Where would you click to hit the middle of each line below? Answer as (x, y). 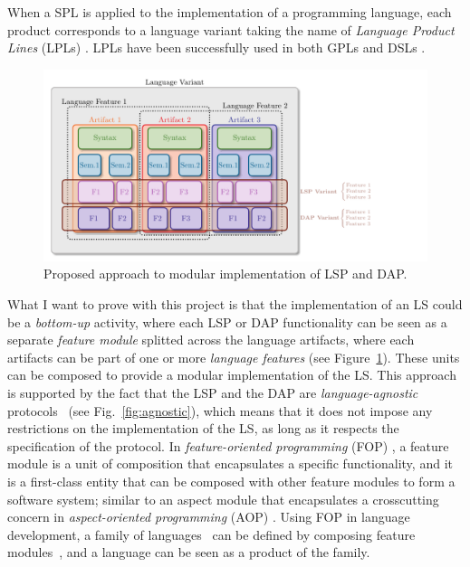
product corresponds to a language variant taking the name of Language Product (231, 29)
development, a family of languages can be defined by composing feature (211, 534)
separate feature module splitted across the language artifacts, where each (211, 340)
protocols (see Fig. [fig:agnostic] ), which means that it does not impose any (220, 410)
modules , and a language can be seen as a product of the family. (189, 552)
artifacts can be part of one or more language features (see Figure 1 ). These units (234, 357)
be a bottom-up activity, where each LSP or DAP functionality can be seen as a (227, 321)
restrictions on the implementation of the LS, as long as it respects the (203, 428)
